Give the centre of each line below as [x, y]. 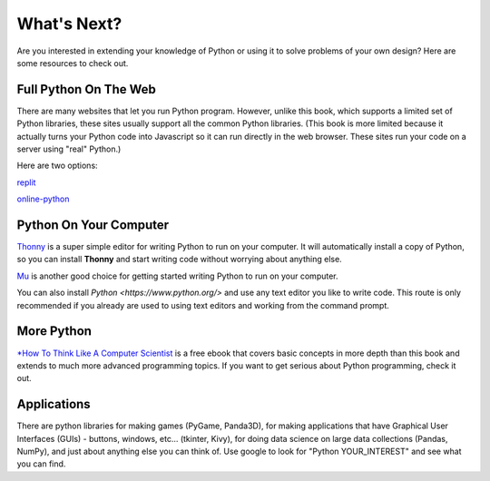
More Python [54, 331]
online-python [43, 199]
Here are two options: [58, 166]
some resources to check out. [73, 63]
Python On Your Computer [93, 225]
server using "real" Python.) [69, 149]
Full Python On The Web [86, 89]
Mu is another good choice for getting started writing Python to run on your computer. [178, 276]
